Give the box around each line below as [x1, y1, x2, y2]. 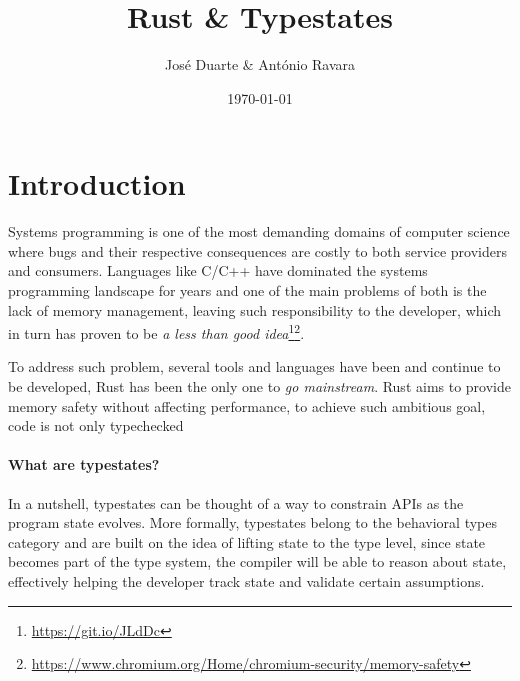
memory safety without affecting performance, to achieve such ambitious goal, [8, 395, 486, 416]
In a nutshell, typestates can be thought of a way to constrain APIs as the [8, 492, 464, 513]
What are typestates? [8, 454, 160, 475]
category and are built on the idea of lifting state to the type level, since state [8, 531, 486, 552]
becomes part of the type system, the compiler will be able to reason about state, [8, 551, 507, 572]
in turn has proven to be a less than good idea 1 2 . [8, 320, 305, 343]
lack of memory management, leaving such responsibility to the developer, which [8, 299, 502, 320]
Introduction [8, 163, 186, 204]
